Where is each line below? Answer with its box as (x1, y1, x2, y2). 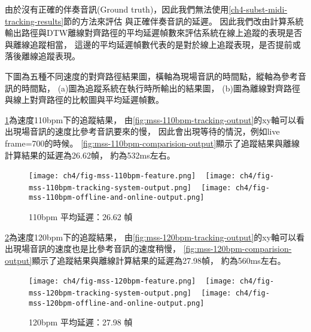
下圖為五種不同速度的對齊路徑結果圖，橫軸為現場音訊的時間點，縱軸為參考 (5, 69, 298, 82)
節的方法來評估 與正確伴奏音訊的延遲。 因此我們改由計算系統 (63, 14, 304, 27)
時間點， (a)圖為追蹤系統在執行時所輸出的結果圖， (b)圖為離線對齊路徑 (21, 81, 300, 94)
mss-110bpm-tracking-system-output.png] (29, 183, 192, 192)
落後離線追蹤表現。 (5, 50, 80, 62)
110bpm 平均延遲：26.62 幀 (29, 211, 133, 223)
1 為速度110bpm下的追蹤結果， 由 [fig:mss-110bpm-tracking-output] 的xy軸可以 (5, 113, 297, 126)
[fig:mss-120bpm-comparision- (183, 242, 292, 255)
